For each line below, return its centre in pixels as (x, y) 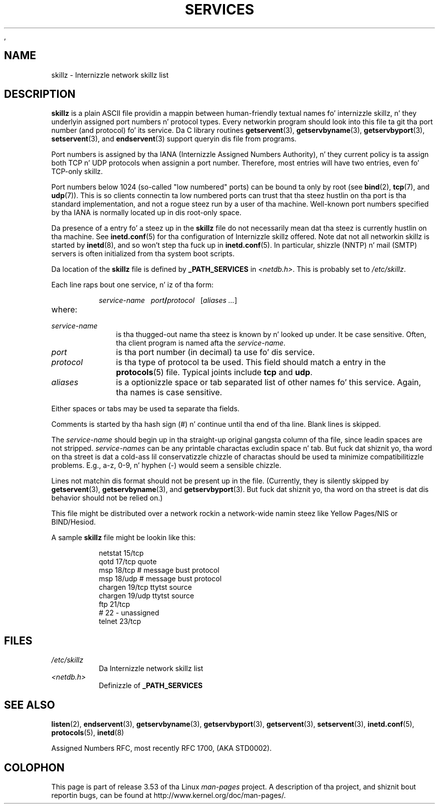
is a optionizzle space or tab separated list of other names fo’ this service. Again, (269, 382)
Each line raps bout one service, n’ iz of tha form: (132, 285)
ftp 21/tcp (115, 604)
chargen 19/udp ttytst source (147, 596)
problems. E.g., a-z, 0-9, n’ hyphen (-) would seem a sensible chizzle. (166, 465)
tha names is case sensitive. (169, 392)
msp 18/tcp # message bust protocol (159, 570)
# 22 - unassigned (129, 613)
